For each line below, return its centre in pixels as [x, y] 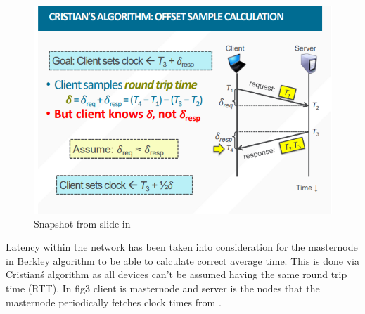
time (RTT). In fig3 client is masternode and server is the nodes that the [163, 288]
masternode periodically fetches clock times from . [114, 302]
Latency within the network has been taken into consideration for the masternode [182, 247]
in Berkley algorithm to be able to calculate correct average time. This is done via [182, 260]
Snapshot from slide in [82, 223]
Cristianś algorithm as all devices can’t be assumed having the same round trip [177, 274]
